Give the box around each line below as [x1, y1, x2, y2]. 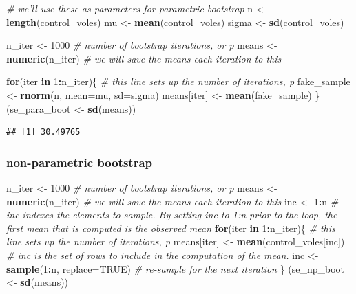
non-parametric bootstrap [6, 153, 153, 170]
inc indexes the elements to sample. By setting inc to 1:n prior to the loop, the [6, 207, 337, 222]
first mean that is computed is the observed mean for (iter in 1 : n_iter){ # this [6, 220, 335, 235]
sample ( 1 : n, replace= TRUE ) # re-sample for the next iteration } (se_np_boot [6, 261, 345, 275]
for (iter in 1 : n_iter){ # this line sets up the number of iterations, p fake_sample [6, 74, 350, 89]
